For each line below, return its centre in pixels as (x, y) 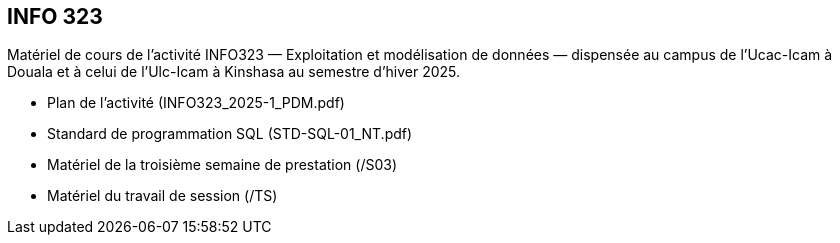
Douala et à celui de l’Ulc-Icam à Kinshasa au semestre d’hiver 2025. (234, 72)
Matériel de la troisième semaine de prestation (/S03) (222, 165)
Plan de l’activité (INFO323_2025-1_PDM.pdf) (196, 103)
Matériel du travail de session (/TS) (162, 196)
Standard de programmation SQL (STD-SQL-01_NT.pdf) (230, 134)
